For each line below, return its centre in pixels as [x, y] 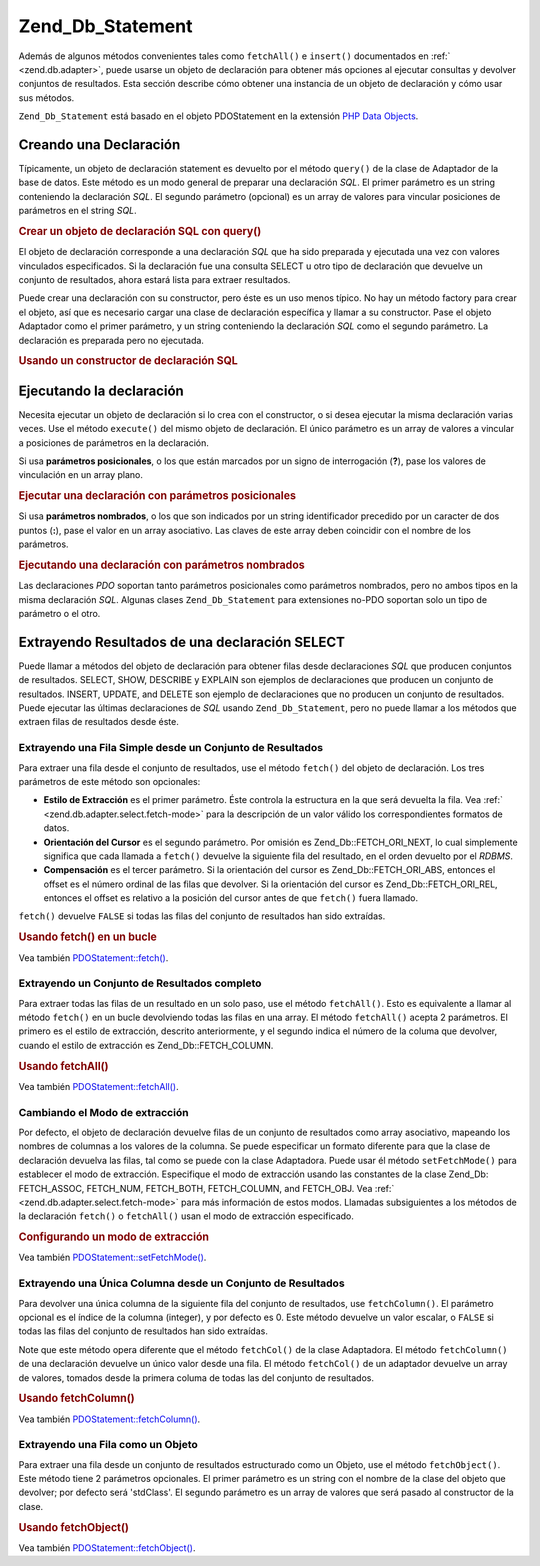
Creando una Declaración [99, 144]
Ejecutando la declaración [101, 390]
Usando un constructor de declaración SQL [128, 361]
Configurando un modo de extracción [114, 1237]
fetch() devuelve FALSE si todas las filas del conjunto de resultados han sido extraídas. [202, 916]
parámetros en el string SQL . [77, 211]
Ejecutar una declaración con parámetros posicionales [157, 496]
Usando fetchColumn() [76, 1398]
